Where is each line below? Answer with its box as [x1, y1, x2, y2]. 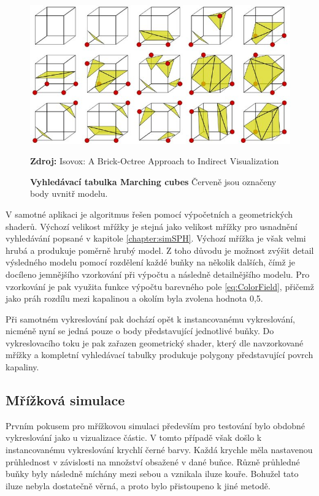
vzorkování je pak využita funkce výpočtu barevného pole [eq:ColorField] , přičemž [6, 280, 314, 292]
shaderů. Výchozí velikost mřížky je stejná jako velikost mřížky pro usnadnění [6, 219, 298, 232]
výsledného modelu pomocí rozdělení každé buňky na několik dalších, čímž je [6, 256, 295, 269]
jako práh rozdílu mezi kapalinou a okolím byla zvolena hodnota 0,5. [6, 292, 263, 305]
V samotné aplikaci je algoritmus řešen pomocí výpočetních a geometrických [6, 207, 293, 220]
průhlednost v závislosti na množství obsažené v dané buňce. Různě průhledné [6, 455, 300, 468]
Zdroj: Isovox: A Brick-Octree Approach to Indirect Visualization [30, 155, 279, 167]
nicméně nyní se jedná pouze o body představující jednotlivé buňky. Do [6, 324, 274, 337]
